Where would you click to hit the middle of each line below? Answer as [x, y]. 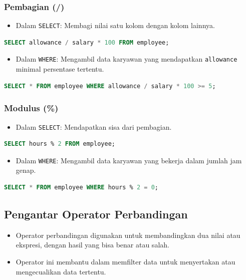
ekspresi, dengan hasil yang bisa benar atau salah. [92, 245]
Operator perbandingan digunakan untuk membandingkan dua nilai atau [128, 235]
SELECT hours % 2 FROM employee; [60, 144]
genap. [26, 170]
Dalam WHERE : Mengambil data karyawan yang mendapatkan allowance [127, 59]
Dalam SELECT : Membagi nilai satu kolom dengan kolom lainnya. [115, 25]
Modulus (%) [31, 108]
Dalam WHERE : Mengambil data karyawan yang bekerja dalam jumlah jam [129, 160]
